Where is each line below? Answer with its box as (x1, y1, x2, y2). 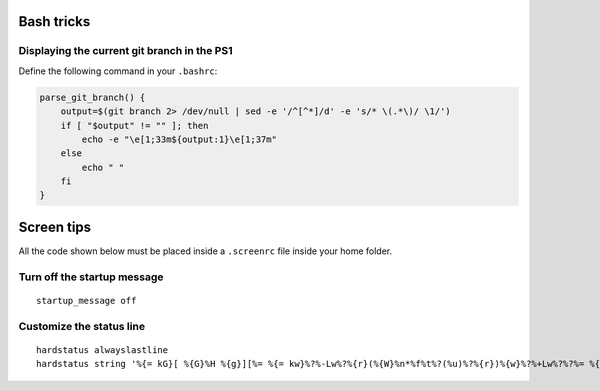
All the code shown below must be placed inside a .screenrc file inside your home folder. (18, 245, 393, 257)
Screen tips (18, 218, 92, 235)
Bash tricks (18, 13, 91, 30)
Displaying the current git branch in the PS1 (18, 44, 233, 58)
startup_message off (36, 295, 137, 306)
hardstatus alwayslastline (36, 344, 169, 355)
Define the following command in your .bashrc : (18, 65, 218, 77)
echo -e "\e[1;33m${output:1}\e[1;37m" (81, 133, 277, 145)
